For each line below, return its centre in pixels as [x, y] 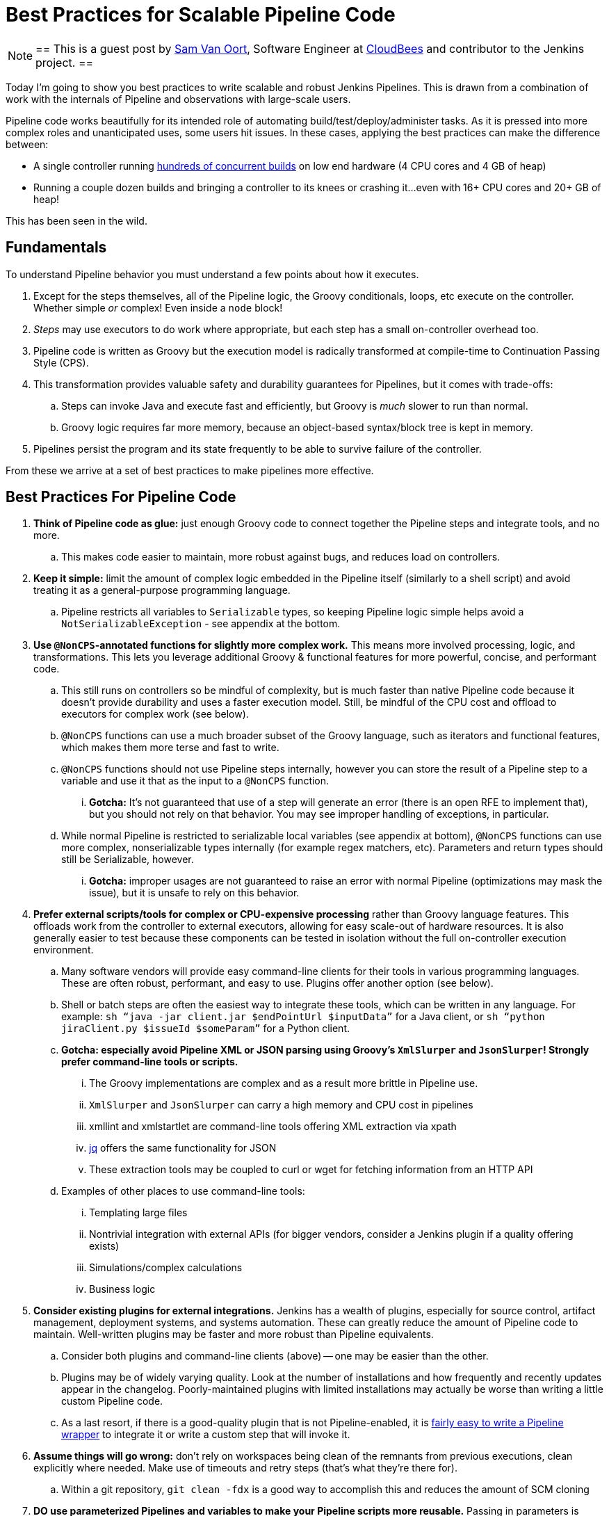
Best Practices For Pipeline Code [121, 497]
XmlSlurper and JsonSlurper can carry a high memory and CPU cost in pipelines [281, 1105]
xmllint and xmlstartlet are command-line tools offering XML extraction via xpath [273, 1127]
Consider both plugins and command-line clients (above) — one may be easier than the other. [275, 1356]
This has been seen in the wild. [76, 220]
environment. [64, 950]
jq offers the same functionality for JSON [183, 1148]
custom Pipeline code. [112, 1401]
